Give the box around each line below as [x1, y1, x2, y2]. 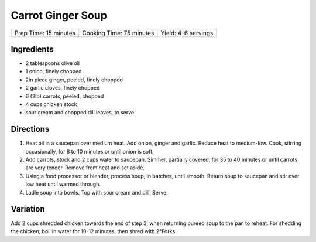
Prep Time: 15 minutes [14, 29, 76, 37]
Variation [11, 204, 45, 214]
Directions [11, 124, 50, 134]
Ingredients [11, 44, 54, 54]
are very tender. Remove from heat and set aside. [25, 164, 145, 171]
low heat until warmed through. [25, 180, 101, 188]
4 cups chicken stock [25, 101, 77, 108]
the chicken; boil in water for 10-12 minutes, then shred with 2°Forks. [11, 227, 177, 234]
